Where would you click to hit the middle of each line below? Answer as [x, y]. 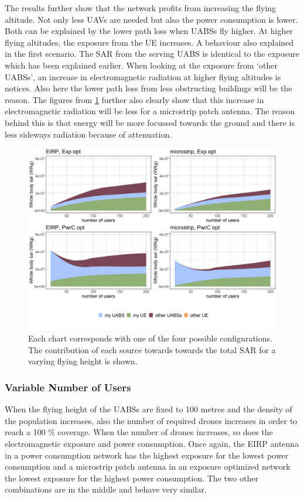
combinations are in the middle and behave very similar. [106, 489]
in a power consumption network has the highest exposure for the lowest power [147, 455]
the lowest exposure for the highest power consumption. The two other [131, 478]
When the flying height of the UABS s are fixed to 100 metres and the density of [148, 409]
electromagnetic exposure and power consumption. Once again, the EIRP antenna [152, 444]
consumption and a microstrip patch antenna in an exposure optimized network [148, 466]
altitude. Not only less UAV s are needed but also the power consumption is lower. [151, 19]
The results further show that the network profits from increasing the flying [141, 8]
